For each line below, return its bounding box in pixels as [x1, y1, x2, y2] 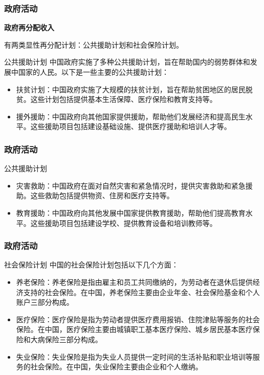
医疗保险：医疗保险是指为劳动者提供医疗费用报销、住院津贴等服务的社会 [16, 314, 260, 324]
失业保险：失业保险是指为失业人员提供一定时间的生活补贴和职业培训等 [16, 351, 253, 362]
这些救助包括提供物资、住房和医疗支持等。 [30, 190, 174, 201]
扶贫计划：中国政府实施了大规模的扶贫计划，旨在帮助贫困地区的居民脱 [16, 84, 253, 94]
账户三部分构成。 [16, 297, 74, 307]
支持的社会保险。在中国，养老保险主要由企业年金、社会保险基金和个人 [23, 286, 260, 297]
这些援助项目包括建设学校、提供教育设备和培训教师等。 [30, 217, 217, 228]
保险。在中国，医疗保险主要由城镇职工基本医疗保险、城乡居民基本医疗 [16, 324, 253, 335]
